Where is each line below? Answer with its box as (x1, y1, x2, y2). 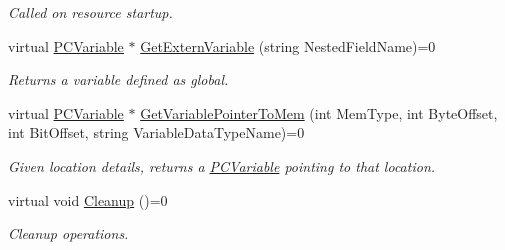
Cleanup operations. (8, 223, 129, 244)
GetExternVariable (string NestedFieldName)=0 (140, 35, 436, 56)
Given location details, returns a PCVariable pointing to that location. (8, 155, 436, 176)
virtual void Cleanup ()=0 (8, 189, 168, 210)
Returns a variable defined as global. (8, 69, 229, 90)
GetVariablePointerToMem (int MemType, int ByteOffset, (140, 102, 498, 123)
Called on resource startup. (8, 2, 173, 22)
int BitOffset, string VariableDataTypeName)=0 (8, 122, 305, 143)
